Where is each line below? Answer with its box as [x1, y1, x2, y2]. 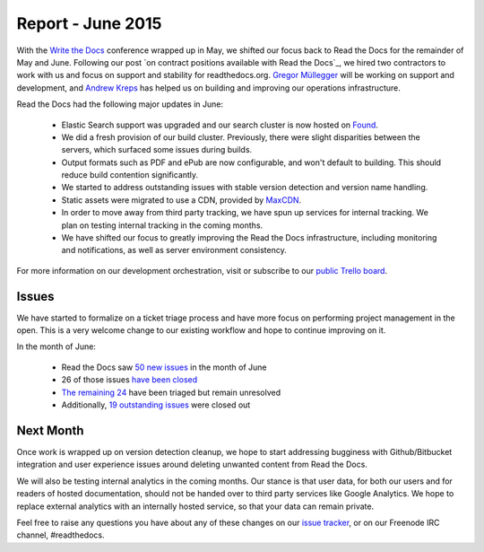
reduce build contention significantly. [61, 170, 199, 180]
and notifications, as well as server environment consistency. [61, 245, 287, 256]
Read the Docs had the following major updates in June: [16, 99, 224, 110]
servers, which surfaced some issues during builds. [61, 145, 253, 155]
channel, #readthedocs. [16, 530, 105, 540]
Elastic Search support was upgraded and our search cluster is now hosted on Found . [61, 119, 378, 130]
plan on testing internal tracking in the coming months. [61, 220, 264, 231]
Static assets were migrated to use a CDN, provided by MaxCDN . [61, 194, 302, 206]
